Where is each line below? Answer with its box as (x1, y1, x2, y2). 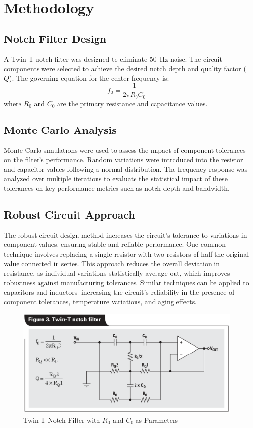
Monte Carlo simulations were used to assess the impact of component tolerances (4, 145, 246, 155)
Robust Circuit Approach (4, 207, 135, 222)
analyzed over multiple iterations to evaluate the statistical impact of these (4, 173, 228, 184)
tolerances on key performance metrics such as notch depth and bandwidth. (4, 183, 230, 193)
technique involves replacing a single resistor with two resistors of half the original (4, 249, 249, 259)
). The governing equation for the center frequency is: (9, 73, 169, 83)
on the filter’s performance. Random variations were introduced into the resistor (4, 154, 243, 165)
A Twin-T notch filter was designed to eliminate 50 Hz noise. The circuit (4, 54, 222, 64)
